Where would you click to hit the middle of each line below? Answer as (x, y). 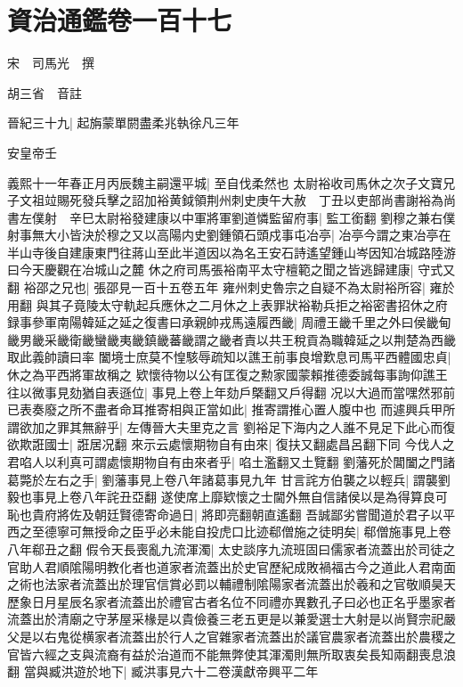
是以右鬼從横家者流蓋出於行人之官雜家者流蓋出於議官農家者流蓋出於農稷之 (237, 636)
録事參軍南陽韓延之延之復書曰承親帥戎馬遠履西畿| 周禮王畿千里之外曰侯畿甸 (229, 322)
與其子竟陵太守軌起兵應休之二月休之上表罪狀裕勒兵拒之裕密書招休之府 (242, 304)
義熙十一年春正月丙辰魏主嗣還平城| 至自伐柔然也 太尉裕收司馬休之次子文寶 (225, 182)
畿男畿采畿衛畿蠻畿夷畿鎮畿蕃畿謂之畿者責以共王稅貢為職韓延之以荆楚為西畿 (231, 339)
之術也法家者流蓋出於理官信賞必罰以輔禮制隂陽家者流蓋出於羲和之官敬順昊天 (231, 584)
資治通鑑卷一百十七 (120, 20)
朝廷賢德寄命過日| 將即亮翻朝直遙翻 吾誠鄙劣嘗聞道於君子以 (268, 514)
